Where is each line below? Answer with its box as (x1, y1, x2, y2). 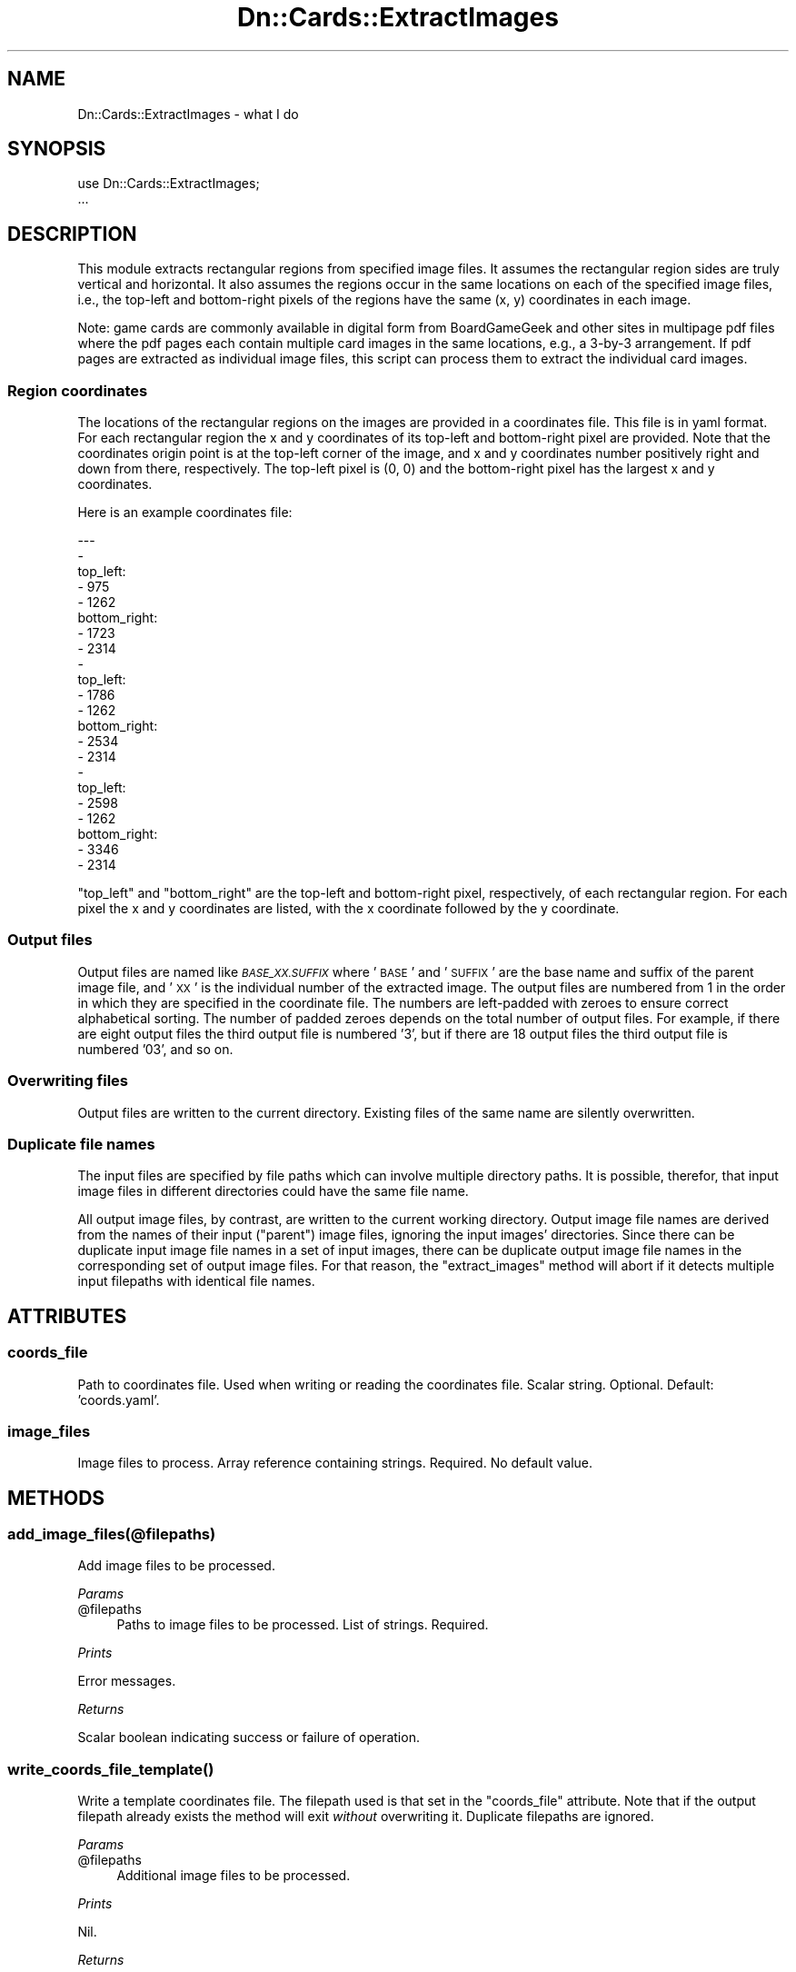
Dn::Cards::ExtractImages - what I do (77, 105, 299, 122)
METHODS (7, 1486, 105, 1509)
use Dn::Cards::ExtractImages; (77, 175, 260, 192)
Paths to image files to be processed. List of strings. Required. (116, 1617, 489, 1633)
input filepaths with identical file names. (77, 1273, 315, 1290)
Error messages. (77, 1673, 176, 1689)
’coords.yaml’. (77, 1391, 160, 1408)
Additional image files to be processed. (116, 1867, 351, 1884)
